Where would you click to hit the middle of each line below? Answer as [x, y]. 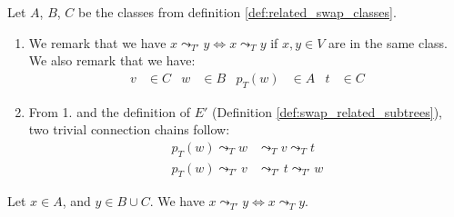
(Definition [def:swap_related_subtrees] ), [327, 111]
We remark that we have [97, 42]
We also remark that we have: [112, 60]
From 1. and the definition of [110, 111]
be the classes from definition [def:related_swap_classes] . [237, 12]
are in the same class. [388, 42]
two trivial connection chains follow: [129, 129]
